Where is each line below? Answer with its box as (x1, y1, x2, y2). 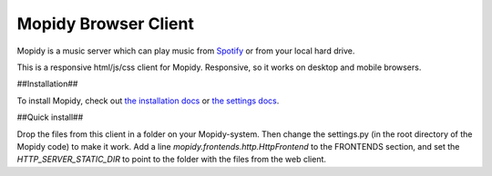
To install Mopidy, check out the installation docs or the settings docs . (16, 95, 280, 106)
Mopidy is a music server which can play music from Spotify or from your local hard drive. (16, 45, 355, 56)
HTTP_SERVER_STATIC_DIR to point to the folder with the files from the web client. (16, 154, 327, 165)
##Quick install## (16, 112, 84, 122)
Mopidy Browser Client (16, 14, 195, 34)
